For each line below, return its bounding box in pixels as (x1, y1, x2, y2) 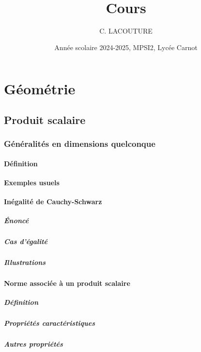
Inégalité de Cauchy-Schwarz (4, 196, 102, 207)
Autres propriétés (4, 339, 63, 349)
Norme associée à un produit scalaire (4, 278, 130, 288)
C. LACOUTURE (99, 26, 153, 36)
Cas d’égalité (4, 236, 48, 246)
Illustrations (4, 257, 46, 267)
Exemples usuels (4, 177, 60, 187)
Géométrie (4, 79, 76, 99)
